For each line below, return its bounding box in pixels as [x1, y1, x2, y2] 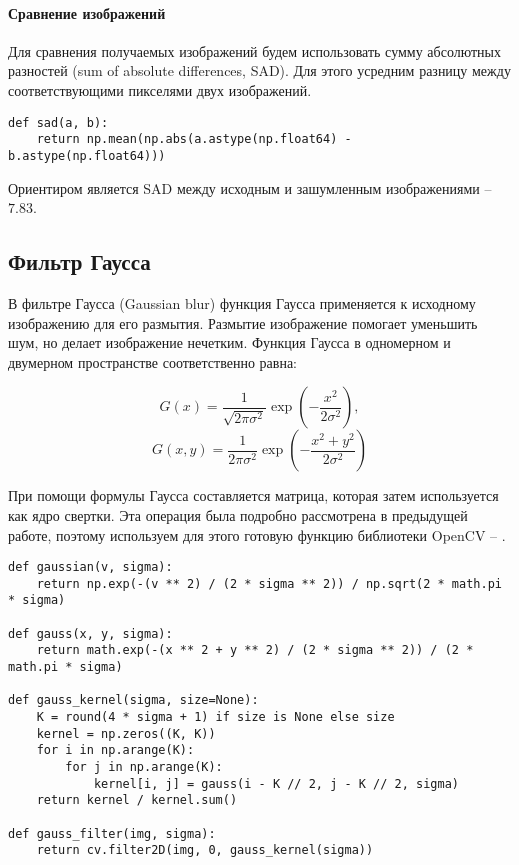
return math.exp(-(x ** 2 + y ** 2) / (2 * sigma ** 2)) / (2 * [36, 643, 474, 658]
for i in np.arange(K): [36, 743, 195, 758]
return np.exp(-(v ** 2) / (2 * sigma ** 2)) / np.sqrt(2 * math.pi [36, 576, 502, 591]
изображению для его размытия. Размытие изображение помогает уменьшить [8, 312, 478, 333]
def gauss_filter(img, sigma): [8, 826, 216, 841]
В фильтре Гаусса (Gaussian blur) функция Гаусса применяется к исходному [8, 292, 476, 313]
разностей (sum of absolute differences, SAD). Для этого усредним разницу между [8, 60, 511, 81]
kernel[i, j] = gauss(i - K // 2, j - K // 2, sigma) [93, 776, 460, 791]
